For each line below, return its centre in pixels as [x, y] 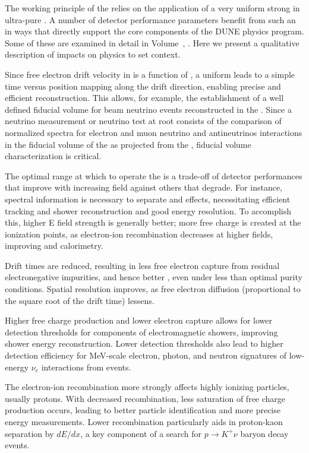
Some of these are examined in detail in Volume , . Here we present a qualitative [152, 42]
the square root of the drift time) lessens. [80, 300]
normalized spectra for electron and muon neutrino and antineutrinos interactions [154, 132]
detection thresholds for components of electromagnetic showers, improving [141, 332]
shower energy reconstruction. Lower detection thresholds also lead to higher [144, 343]
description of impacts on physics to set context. [93, 54]
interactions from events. [86, 367]
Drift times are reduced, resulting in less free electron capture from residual [142, 265]
